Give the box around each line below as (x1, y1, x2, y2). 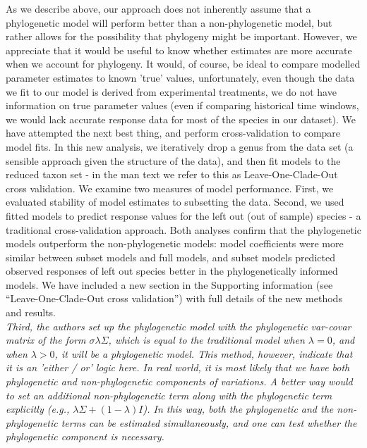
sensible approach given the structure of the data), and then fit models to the (6, 153, 341, 168)
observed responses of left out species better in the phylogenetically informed (6, 263, 338, 278)
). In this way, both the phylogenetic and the (143, 402, 334, 416)
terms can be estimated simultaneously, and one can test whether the (61, 415, 357, 430)
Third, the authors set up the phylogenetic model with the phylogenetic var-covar (6, 318, 351, 333)
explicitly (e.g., (6, 402, 70, 416)
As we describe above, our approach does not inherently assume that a (6, 1, 311, 15)
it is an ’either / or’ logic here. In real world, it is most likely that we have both (6, 360, 350, 375)
